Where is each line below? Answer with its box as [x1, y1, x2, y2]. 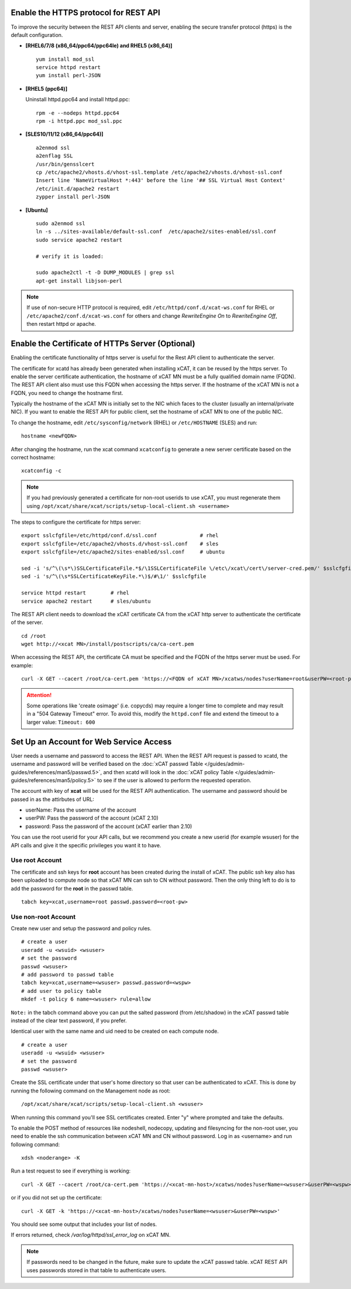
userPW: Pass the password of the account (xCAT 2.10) [25, 814, 159, 821]
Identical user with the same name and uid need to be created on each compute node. [11, 1027, 219, 1035]
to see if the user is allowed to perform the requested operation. [97, 776, 252, 783]
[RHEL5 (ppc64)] [25, 85, 67, 92]
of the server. [11, 619, 43, 626]
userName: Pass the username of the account [25, 806, 137, 813]
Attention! [26, 691, 52, 699]
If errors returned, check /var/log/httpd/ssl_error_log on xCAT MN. [11, 1232, 171, 1239]
